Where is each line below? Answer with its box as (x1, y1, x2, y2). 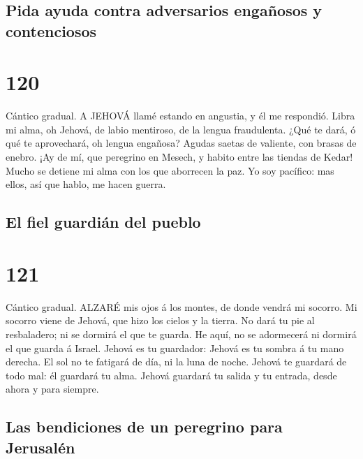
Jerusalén (6, 436, 75, 458)
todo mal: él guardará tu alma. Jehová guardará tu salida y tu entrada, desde (6, 367, 337, 382)
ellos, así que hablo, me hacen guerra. (6, 177, 166, 191)
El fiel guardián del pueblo (6, 211, 201, 233)
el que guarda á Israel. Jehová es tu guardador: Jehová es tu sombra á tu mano (6, 340, 344, 355)
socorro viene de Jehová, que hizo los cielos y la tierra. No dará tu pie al (6, 313, 315, 328)
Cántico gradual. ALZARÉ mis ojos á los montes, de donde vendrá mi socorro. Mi (6, 299, 357, 314)
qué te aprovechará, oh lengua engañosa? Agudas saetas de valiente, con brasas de (6, 136, 357, 150)
